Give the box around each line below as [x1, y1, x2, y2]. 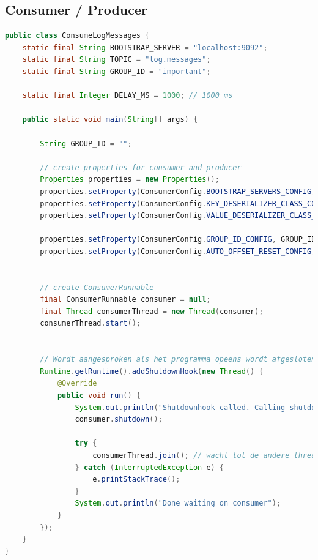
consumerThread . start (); [40, 319, 141, 328]
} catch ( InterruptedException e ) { [75, 463, 224, 472]
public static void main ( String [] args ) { [22, 115, 198, 124]
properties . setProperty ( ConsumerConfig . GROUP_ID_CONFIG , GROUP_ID [40, 235, 316, 244]
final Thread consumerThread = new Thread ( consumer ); [40, 307, 264, 316]
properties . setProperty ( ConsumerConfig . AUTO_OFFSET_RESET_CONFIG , [40, 247, 316, 256]
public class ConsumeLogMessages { [5, 31, 150, 40]
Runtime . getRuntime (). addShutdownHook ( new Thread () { [40, 367, 264, 376]
